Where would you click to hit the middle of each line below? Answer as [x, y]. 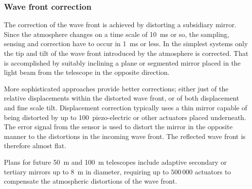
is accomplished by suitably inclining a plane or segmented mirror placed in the [122, 62]
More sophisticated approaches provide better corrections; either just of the [116, 88]
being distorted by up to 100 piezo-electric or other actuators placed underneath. [125, 117]
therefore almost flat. [35, 146]
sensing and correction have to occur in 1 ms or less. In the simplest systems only [126, 43]
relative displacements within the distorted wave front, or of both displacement [122, 98]
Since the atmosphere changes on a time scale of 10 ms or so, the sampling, [117, 34]
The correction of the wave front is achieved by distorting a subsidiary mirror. [120, 25]
